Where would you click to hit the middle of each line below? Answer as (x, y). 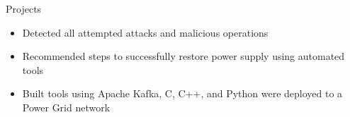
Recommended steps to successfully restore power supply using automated (184, 56)
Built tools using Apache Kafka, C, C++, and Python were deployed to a (182, 93)
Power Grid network (66, 107)
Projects (24, 8)
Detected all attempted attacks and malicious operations (145, 32)
